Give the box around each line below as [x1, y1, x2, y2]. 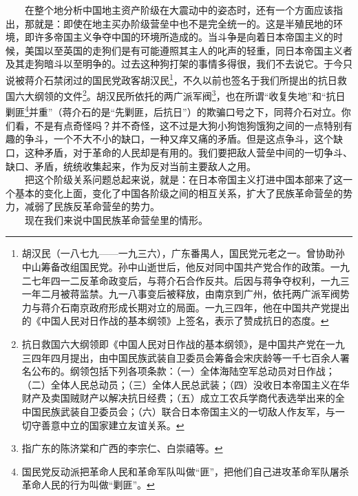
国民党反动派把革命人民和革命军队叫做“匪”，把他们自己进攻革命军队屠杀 [21, 464, 350, 478]
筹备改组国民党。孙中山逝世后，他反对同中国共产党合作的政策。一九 [41, 260, 350, 274]
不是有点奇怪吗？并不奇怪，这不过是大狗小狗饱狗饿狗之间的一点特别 [34, 118, 343, 132]
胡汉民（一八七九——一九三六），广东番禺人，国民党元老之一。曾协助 [21, 246, 335, 260]
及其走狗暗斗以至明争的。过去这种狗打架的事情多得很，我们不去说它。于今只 [6, 56, 352, 71]
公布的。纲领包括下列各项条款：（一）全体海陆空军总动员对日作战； [31, 364, 335, 378]
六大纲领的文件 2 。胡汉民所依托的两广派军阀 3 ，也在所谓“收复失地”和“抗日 [14, 87, 346, 103]
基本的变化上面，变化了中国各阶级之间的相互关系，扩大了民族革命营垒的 [14, 185, 343, 200]
